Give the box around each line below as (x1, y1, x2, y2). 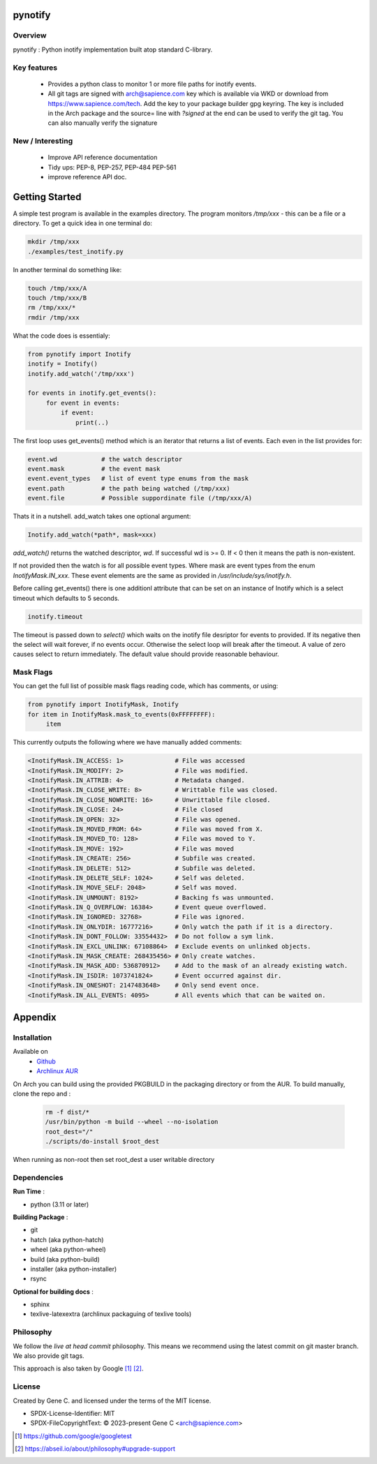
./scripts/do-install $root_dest (45, 1137, 160, 1146)
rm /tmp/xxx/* (27, 304, 76, 312)
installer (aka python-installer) (30, 1264, 117, 1273)
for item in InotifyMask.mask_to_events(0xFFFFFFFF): (27, 710, 216, 718)
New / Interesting (13, 136, 73, 146)
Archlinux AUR (36, 1067, 78, 1075)
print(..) (75, 419, 110, 426)
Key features (13, 63, 58, 73)
